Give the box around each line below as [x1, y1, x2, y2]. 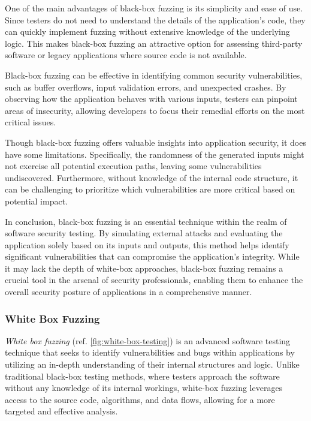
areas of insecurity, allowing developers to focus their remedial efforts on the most [5, 104, 305, 116]
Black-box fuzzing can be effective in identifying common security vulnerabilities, [5, 68, 303, 81]
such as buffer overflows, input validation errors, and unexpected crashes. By [5, 80, 286, 93]
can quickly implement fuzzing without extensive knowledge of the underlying [5, 25, 290, 38]
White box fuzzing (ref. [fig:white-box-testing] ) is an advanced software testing [5, 334, 291, 347]
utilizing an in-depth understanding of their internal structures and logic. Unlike [5, 358, 300, 371]
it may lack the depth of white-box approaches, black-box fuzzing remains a [5, 261, 283, 274]
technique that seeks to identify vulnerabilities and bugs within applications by [5, 346, 295, 359]
